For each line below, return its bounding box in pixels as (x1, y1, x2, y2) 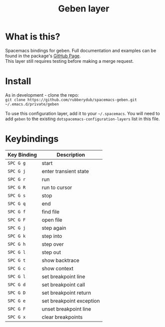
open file (41, 216, 62, 223)
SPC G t (7, 257, 26, 263)
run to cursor (41, 184, 72, 191)
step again (41, 224, 66, 231)
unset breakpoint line (41, 305, 91, 312)
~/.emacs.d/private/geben (5, 102, 59, 107)
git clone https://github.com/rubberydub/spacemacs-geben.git (5, 97, 137, 102)
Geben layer (58, 3, 110, 14)
